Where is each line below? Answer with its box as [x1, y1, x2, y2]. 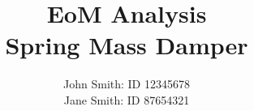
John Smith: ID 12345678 [63, 75, 190, 92]
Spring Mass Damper [5, 28, 248, 62]
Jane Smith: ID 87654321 [63, 91, 190, 108]
